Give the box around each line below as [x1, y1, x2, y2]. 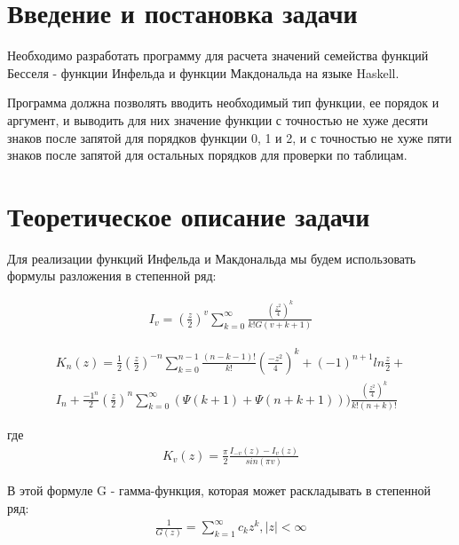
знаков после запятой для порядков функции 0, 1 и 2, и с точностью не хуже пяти [7, 128, 452, 146]
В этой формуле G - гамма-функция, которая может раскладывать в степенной [7, 481, 431, 500]
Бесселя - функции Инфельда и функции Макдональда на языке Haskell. [7, 63, 400, 82]
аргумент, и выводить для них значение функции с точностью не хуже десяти [7, 110, 429, 129]
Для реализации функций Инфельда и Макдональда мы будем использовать [7, 249, 416, 267]
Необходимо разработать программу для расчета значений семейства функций [7, 46, 429, 65]
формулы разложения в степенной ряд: [7, 266, 217, 285]
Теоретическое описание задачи [7, 197, 370, 233]
